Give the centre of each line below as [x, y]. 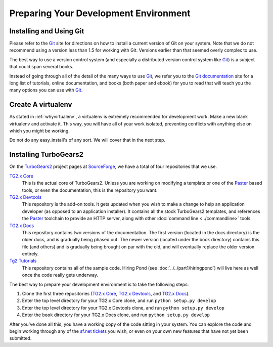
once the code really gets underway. [60, 275]
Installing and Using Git [47, 31]
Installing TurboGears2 [46, 155]
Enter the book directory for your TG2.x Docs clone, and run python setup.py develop [116, 315]
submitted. [20, 338]
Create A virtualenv [41, 104]
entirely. [30, 254]
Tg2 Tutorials [23, 261]
